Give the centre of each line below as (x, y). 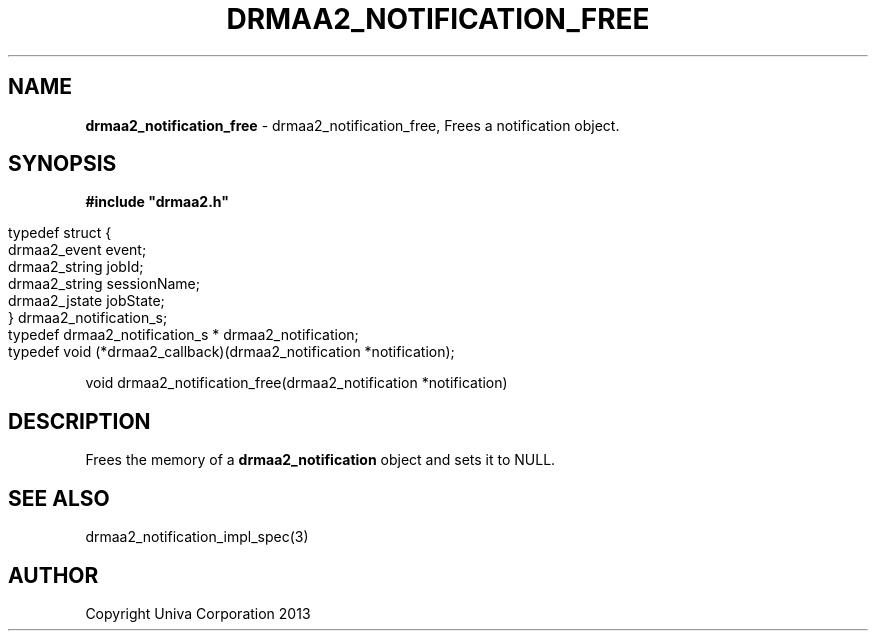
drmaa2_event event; (77, 250)
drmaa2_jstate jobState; (86, 301)
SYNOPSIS (62, 164)
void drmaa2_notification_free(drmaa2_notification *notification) (296, 383)
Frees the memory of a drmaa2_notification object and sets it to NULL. (320, 460)
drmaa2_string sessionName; (104, 284)
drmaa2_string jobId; (76, 267)
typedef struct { (60, 233)
